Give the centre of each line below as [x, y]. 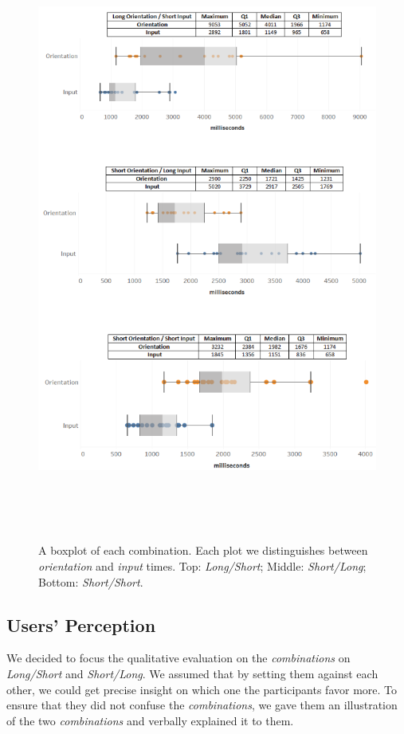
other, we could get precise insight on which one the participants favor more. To [202, 689]
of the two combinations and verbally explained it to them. [150, 720]
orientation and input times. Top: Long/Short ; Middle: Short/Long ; [202, 566]
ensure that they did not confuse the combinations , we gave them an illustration [202, 705]
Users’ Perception [81, 624]
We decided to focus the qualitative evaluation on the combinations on [178, 658]
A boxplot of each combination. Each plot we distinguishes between [203, 550]
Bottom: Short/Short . [91, 581]
